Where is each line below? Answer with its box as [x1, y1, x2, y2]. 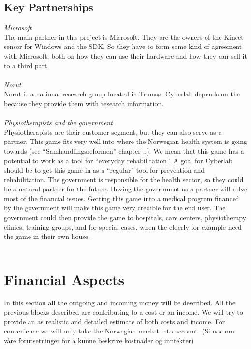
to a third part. [4, 60, 49, 70]
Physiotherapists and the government [4, 117, 113, 127]
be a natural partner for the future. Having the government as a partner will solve [4, 184, 247, 194]
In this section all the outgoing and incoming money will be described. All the [4, 297, 236, 307]
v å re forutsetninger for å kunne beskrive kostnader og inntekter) [4, 335, 194, 345]
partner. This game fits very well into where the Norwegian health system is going [4, 136, 247, 146]
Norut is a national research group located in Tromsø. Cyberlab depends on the [4, 89, 240, 99]
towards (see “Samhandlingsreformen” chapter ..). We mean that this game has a [4, 145, 244, 156]
